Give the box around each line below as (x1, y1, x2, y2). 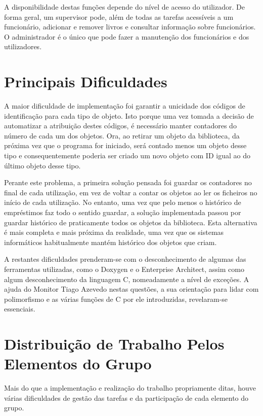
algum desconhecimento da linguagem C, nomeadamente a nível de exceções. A (4, 273, 249, 284)
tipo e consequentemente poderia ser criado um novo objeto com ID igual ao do (4, 150, 250, 161)
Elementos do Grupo (4, 353, 152, 374)
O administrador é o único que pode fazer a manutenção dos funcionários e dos (4, 31, 249, 42)
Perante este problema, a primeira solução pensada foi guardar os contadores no (4, 177, 252, 188)
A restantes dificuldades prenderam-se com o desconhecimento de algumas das (4, 254, 246, 264)
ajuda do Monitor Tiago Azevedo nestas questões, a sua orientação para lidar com (4, 284, 259, 294)
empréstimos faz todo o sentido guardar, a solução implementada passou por (4, 207, 241, 218)
